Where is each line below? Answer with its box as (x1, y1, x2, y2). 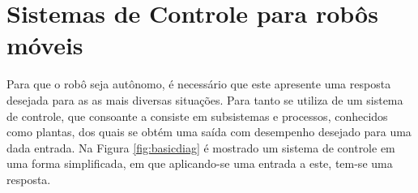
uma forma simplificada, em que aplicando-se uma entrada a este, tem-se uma (6, 155, 393, 172)
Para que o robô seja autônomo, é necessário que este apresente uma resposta (6, 75, 391, 92)
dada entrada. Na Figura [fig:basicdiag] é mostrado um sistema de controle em (6, 139, 395, 156)
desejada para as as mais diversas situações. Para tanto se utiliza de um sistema (6, 91, 403, 108)
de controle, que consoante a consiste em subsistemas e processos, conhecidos (6, 107, 388, 124)
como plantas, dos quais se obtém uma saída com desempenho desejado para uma (6, 123, 412, 140)
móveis (6, 28, 83, 62)
